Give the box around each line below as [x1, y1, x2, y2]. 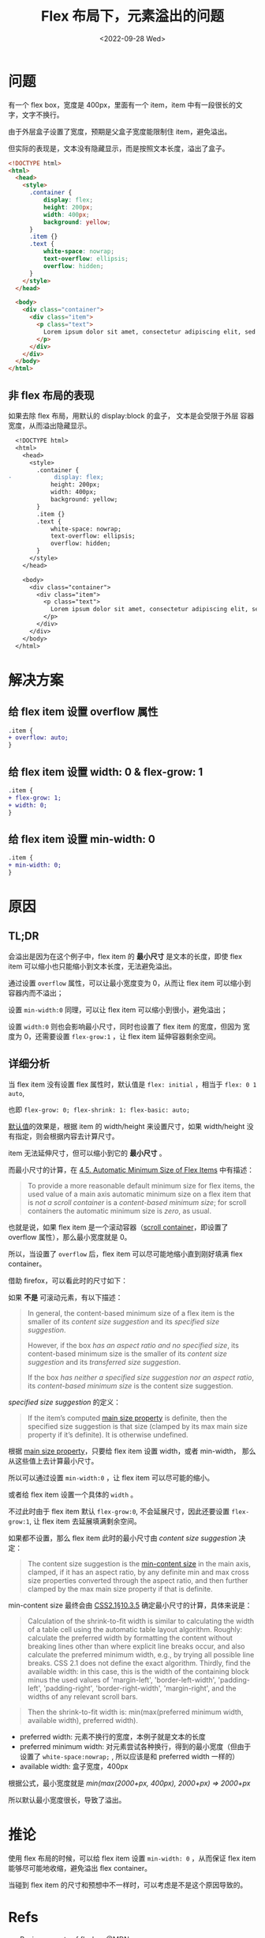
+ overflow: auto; [8, 734, 69, 742]
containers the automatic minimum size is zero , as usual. [27, 1206, 211, 1215]
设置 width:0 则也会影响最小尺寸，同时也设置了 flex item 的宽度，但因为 [8, 1022, 242, 1031]
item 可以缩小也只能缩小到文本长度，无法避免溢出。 [8, 961, 177, 971]
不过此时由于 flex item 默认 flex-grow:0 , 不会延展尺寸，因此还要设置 [8, 1506, 230, 1516]
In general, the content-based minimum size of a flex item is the [27, 1308, 235, 1317]
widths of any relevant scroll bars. [27, 1691, 138, 1701]
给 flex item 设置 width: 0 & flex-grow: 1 [8, 765, 203, 779]
